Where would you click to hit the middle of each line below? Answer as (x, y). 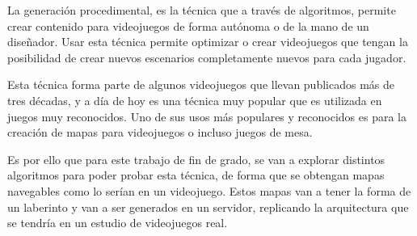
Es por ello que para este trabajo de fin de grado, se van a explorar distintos (196, 159)
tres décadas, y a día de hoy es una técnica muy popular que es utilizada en (195, 100)
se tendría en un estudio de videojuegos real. (118, 223)
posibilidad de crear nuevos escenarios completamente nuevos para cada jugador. (207, 57)
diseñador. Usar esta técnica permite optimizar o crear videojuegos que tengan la (208, 42)
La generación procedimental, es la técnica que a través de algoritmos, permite (202, 10)
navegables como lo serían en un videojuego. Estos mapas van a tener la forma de (209, 190)
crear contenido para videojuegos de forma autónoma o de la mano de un (188, 25)
